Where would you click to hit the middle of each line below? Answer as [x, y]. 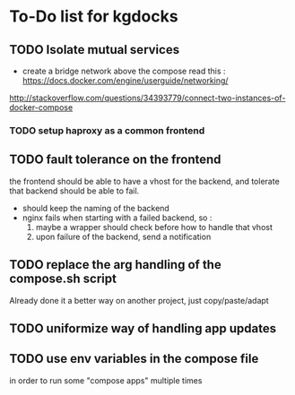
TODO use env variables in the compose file [134, 359]
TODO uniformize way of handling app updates [143, 328]
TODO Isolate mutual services [95, 50]
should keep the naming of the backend [96, 208]
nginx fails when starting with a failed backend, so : [117, 218]
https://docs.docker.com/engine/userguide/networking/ [125, 81]
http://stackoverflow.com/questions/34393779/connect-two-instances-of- [147, 98]
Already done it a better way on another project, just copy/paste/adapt [139, 300]
